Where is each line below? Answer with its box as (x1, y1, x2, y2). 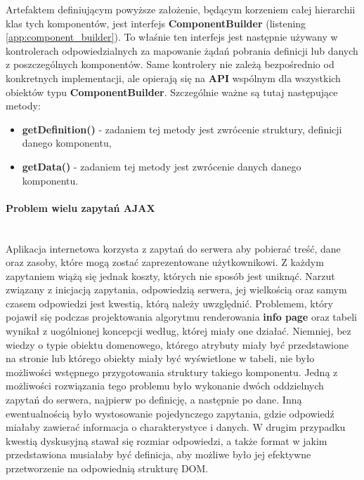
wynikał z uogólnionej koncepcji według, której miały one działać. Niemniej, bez (6, 324, 351, 338)
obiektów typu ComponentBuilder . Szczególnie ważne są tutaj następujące (6, 84, 338, 99)
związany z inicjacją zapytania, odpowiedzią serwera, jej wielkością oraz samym (6, 282, 347, 297)
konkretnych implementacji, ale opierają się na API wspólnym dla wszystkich (6, 70, 341, 85)
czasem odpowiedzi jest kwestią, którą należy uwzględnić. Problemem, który (6, 295, 334, 310)
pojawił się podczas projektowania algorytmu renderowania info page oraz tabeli (6, 309, 357, 324)
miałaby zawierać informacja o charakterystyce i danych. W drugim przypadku (6, 420, 346, 434)
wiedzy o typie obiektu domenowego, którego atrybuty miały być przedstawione (6, 337, 349, 352)
